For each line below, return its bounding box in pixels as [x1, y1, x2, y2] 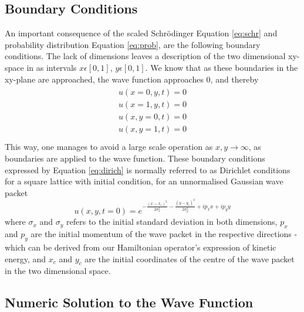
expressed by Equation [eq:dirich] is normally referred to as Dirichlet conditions [5, 163, 291, 176]
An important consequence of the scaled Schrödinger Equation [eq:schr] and [5, 27, 278, 39]
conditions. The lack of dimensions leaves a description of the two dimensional [5, 50, 286, 62]
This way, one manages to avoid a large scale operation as [5, 140, 213, 153]
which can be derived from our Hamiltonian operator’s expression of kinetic [5, 241, 276, 253]
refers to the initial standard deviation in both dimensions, [66, 215, 278, 228]
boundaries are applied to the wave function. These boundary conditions [5, 152, 265, 164]
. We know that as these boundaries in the [145, 61, 298, 73]
